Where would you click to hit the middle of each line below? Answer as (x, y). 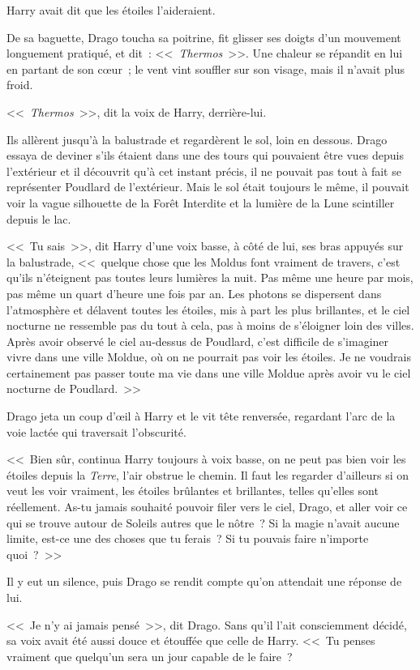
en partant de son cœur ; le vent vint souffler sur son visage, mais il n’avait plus (206, 68)
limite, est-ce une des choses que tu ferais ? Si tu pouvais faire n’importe (188, 538)
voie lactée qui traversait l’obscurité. (96, 431)
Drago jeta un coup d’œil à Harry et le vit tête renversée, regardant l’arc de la (201, 416)
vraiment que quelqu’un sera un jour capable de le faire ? (150, 656)
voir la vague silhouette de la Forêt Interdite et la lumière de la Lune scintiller (201, 202)
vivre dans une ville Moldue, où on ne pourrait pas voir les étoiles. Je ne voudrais (209, 357)
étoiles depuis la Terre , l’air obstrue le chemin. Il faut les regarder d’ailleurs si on (208, 474)
